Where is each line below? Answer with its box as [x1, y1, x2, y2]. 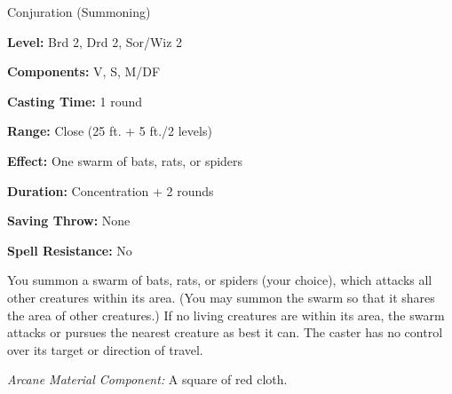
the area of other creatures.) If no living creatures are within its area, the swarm [7, 305, 445, 324]
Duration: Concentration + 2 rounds [7, 181, 214, 200]
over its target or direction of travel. [7, 340, 203, 359]
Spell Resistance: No [7, 240, 132, 259]
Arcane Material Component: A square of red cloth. [7, 370, 288, 389]
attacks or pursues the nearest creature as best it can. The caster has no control [7, 323, 443, 342]
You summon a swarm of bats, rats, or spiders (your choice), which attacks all [7, 271, 432, 289]
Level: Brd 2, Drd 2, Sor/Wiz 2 [7, 32, 183, 51]
